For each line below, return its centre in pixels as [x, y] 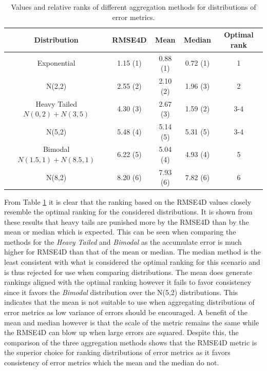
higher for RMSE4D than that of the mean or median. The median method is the [132, 252]
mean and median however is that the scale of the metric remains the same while [132, 322]
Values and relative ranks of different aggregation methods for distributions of [133, 7]
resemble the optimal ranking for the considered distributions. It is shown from [128, 212]
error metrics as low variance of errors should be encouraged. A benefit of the [126, 312]
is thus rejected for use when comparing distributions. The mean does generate [128, 272]
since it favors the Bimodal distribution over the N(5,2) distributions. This [121, 292]
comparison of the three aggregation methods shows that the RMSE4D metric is [131, 342]
